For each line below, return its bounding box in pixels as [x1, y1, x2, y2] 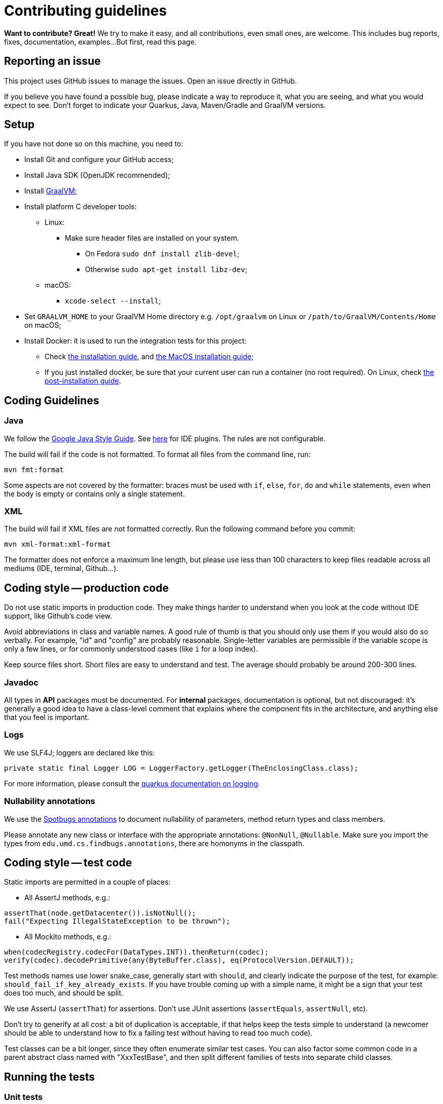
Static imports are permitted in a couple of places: [4, 878, 171, 887]
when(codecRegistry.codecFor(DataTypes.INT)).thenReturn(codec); [4, 948, 269, 957]
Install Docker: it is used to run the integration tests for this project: [24, 336, 247, 346]
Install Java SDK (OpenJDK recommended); [24, 171, 170, 180]
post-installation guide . [45, 376, 121, 386]
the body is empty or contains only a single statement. [4, 489, 185, 498]
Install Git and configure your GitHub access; [24, 155, 174, 164]
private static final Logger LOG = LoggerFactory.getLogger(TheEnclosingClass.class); [4, 764, 358, 772]
